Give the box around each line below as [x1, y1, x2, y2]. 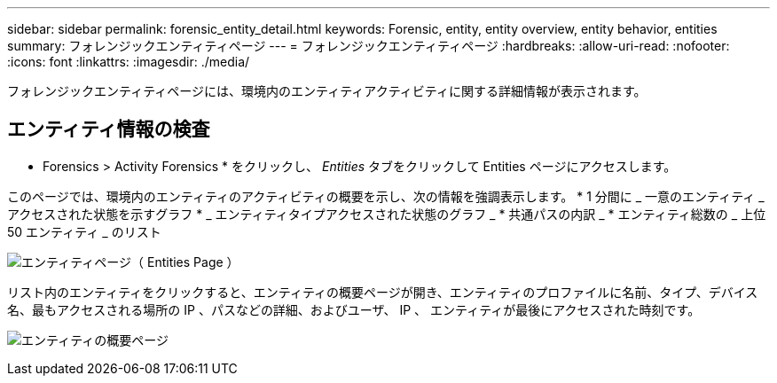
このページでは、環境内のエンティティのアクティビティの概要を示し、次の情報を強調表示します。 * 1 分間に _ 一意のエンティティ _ [7, 188, 765, 204]
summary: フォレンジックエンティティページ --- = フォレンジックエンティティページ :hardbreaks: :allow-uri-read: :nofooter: [7, 38, 730, 53]
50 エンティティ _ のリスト [7, 223, 161, 239]
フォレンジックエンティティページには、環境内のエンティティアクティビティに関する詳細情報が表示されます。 [7, 83, 647, 98]
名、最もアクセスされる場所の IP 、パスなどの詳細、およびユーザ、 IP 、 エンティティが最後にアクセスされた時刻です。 [7, 301, 701, 317]
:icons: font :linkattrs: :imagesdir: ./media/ [7, 54, 250, 69]
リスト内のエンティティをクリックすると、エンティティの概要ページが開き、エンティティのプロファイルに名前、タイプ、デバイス [7, 284, 758, 300]
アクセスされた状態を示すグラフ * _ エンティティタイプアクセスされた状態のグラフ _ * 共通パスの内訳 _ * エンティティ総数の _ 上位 [7, 206, 766, 222]
